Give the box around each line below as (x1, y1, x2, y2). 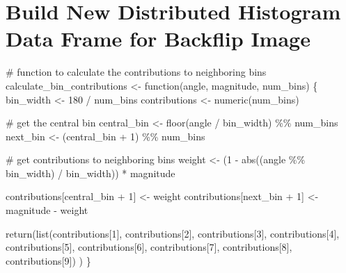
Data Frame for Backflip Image (6, 24, 310, 53)
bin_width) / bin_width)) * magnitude (6, 165, 175, 180)
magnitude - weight (6, 203, 88, 217)
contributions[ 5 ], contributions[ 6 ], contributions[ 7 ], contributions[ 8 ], (6, 240, 292, 254)
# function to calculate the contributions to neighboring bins (6, 65, 267, 79)
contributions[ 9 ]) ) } (6, 253, 91, 267)
